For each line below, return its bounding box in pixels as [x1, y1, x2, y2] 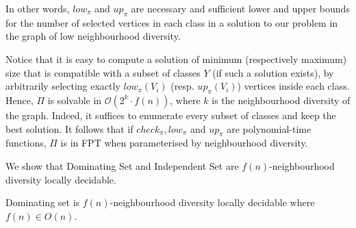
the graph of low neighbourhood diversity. [5, 29, 181, 43]
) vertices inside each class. [237, 79, 350, 93]
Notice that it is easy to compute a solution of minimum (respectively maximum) [5, 51, 347, 66]
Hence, [5, 92, 34, 107]
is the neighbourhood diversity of [212, 92, 351, 107]
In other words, [5, 1, 70, 15]
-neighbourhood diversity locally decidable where [110, 195, 315, 210]
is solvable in [47, 92, 102, 107]
